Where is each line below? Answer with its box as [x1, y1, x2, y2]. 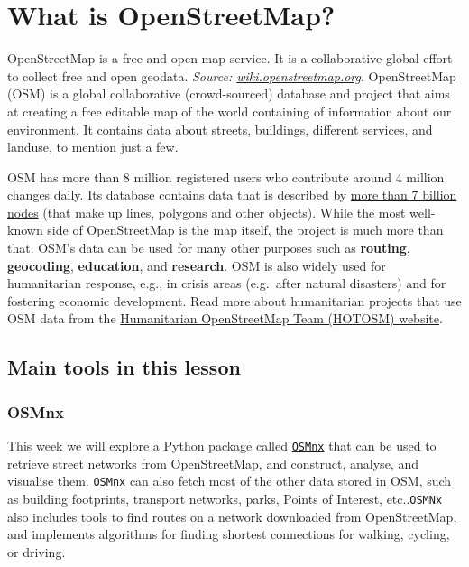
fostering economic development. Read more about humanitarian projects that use [7, 291, 462, 310]
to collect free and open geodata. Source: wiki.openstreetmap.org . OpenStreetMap [7, 66, 456, 85]
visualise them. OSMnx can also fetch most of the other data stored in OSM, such [7, 471, 452, 490]
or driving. [7, 542, 66, 561]
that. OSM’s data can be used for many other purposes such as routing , [7, 238, 410, 257]
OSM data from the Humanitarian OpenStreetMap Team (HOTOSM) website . [7, 309, 443, 328]
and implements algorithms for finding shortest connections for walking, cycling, [7, 525, 450, 544]
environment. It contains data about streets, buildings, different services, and [7, 119, 433, 138]
